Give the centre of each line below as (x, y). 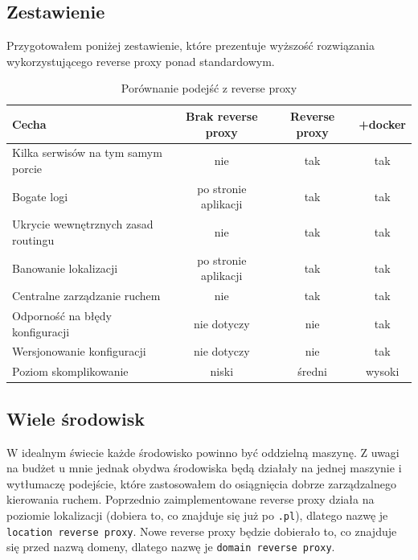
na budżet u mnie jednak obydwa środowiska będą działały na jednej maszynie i (204, 468)
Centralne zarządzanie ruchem (86, 296)
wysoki (382, 371)
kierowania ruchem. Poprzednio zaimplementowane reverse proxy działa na (191, 499)
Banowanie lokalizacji (65, 268)
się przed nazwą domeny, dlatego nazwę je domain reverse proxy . (171, 547)
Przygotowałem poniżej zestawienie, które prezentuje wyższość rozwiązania (191, 45)
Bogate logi (40, 196)
